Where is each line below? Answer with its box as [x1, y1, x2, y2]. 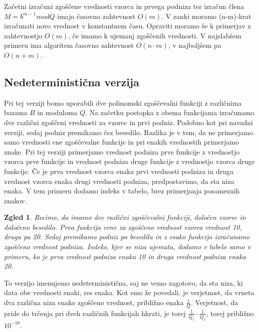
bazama [4, 107, 27, 118]
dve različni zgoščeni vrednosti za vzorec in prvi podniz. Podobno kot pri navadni [4, 117, 253, 127]
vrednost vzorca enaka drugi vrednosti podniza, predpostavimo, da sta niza [4, 175, 235, 186]
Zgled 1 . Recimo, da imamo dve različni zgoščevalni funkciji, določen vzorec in [4, 212, 246, 222]
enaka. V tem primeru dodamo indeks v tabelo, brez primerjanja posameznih [4, 185, 240, 196]
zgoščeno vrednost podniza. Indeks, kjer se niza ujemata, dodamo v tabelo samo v [4, 241, 251, 252]
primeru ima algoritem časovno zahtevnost [4, 40, 134, 50]
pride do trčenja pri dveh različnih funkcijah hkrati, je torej [4, 308, 186, 318]
